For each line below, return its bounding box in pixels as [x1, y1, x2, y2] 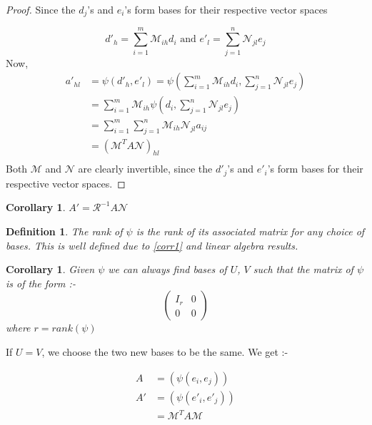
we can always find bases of [108, 262, 227, 277]
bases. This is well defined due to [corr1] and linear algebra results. [6, 237, 298, 252]
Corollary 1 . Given [6, 262, 95, 277]
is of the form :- [6, 275, 76, 290]
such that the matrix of [253, 262, 353, 277]
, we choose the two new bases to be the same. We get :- [41, 344, 288, 359]
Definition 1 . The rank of [6, 224, 123, 239]
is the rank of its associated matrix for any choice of [136, 224, 365, 239]
